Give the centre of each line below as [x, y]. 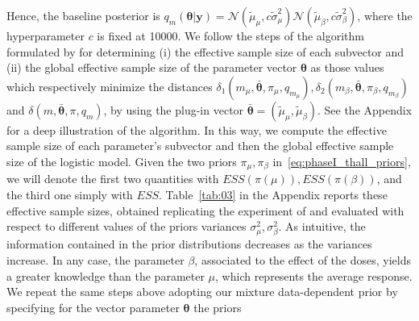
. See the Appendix [365, 109]
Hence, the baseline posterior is [83, 15]
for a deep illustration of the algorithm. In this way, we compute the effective [197, 129]
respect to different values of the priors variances [127, 226]
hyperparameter [46, 35]
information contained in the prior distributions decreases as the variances [189, 244]
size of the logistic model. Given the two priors [122, 161]
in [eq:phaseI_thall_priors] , [342, 161]
